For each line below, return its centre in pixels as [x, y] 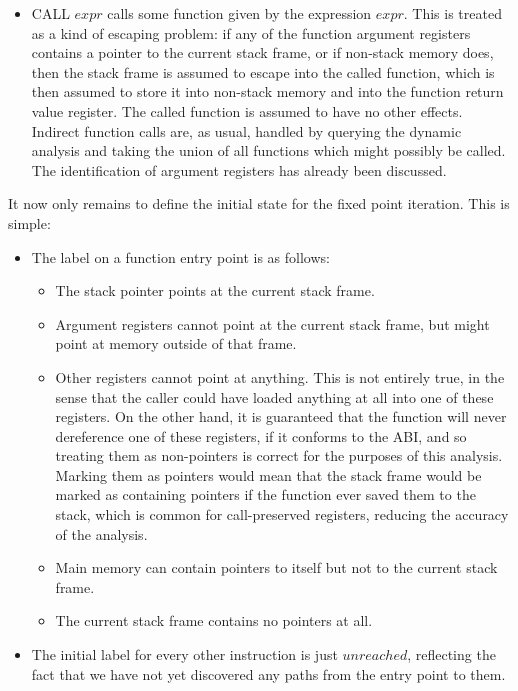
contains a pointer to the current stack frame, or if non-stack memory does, [262, 52]
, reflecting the [451, 654]
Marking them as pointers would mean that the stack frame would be [268, 474]
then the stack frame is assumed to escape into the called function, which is [263, 71]
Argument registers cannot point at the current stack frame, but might [272, 323]
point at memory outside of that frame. [176, 343]
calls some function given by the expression [239, 13]
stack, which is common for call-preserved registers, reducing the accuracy [282, 514]
